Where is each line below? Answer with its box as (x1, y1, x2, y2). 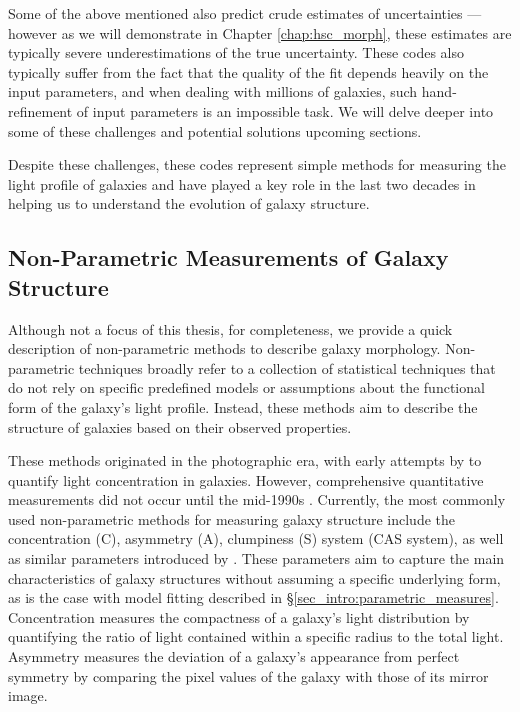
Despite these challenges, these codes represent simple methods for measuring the (8, 154, 506, 175)
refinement (8, 100, 73, 121)
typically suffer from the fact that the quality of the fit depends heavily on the (8, 61, 489, 82)
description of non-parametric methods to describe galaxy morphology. (8, 338, 441, 359)
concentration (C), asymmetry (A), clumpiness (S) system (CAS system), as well (8, 528, 504, 549)
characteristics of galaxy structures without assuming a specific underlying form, (8, 567, 501, 588)
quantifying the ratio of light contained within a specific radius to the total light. (8, 626, 504, 647)
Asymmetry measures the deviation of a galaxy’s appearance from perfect (8, 646, 460, 667)
